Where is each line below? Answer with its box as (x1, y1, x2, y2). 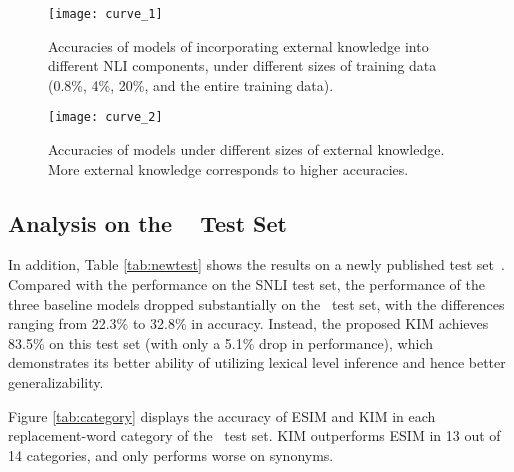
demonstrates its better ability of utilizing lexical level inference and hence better (8, 352, 506, 373)
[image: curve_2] (48, 110, 163, 125)
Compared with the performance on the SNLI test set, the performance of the (8, 274, 485, 295)
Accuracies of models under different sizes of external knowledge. (48, 139, 445, 160)
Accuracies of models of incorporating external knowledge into (48, 35, 429, 56)
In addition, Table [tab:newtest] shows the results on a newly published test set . (8, 254, 505, 275)
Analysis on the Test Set (8, 207, 287, 238)
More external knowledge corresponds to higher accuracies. (48, 158, 409, 179)
